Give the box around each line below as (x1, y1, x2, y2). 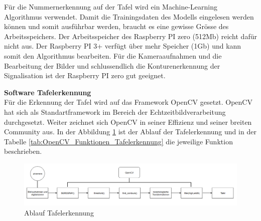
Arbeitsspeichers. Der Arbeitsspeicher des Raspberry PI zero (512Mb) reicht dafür (4, 31, 257, 41)
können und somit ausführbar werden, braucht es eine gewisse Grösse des (4, 21, 229, 32)
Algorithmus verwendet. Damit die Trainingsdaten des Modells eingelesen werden (4, 11, 254, 22)
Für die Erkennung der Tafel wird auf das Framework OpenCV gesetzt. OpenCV (4, 97, 252, 107)
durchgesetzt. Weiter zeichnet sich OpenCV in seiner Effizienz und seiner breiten (4, 116, 252, 127)
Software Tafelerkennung (4, 87, 91, 97)
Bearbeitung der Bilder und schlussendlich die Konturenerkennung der (4, 60, 220, 71)
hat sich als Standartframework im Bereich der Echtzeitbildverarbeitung (4, 106, 226, 117)
